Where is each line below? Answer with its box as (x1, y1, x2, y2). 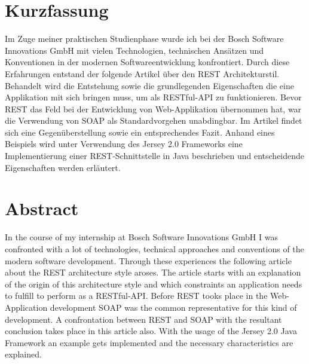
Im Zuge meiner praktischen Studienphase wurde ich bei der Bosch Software (5, 32, 284, 45)
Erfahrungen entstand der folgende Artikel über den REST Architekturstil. (5, 67, 280, 79)
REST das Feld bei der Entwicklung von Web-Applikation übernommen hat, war (5, 102, 302, 115)
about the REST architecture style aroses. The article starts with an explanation (5, 266, 301, 279)
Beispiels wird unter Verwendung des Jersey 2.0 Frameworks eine (5, 137, 243, 150)
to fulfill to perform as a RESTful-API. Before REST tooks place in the (5, 289, 268, 302)
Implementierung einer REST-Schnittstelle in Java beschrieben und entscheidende (5, 149, 305, 162)
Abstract (5, 196, 79, 221)
